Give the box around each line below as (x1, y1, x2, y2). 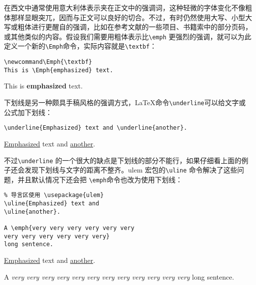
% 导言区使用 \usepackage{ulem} (4, 192, 104, 199)
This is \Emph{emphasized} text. (4, 66, 113, 74)
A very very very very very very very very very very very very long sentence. (4, 271, 234, 282)
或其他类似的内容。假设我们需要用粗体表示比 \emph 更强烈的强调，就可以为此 (4, 31, 252, 41)
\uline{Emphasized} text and (4, 200, 99, 207)
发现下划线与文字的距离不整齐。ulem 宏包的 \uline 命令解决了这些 (24, 165, 237, 175)
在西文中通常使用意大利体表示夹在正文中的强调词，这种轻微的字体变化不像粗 (4, 2, 252, 12)
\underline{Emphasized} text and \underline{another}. (4, 124, 188, 132)
